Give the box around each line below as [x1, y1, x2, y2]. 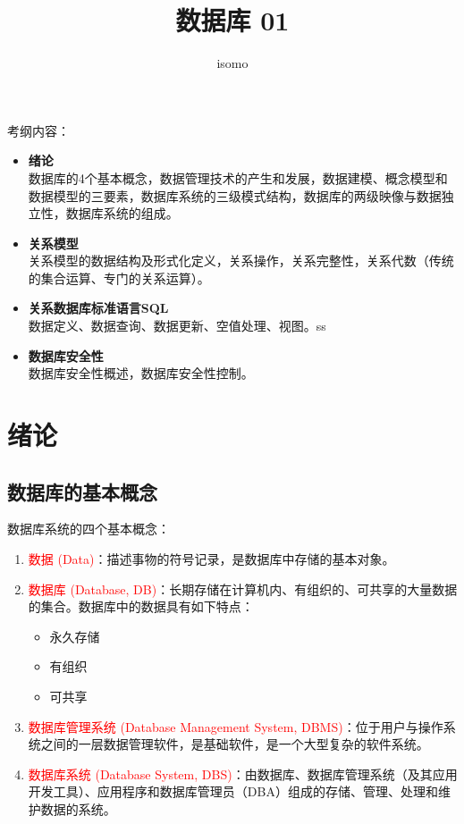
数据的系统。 [40, 799, 116, 818]
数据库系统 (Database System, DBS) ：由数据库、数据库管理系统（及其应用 [28, 764, 458, 783]
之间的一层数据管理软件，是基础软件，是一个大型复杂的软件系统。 [40, 735, 429, 753]
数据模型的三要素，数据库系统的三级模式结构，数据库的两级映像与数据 [28, 186, 442, 205]
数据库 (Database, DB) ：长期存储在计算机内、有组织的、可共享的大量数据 [28, 579, 458, 598]
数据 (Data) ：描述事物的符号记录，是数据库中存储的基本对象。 [28, 550, 395, 568]
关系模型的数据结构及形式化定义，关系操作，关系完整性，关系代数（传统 [28, 251, 454, 270]
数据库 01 [175, 2, 290, 38]
